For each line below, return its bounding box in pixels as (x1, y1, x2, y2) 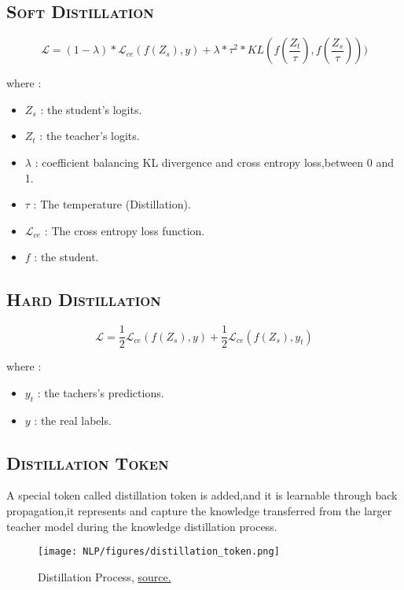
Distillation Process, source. (38, 568, 171, 584)
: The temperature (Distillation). (33, 196, 191, 212)
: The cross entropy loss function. (44, 222, 205, 238)
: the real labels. (34, 411, 112, 428)
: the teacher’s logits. (39, 127, 140, 144)
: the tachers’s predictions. (37, 384, 164, 400)
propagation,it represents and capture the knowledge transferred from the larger (6, 503, 392, 518)
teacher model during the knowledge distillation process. (6, 518, 277, 534)
